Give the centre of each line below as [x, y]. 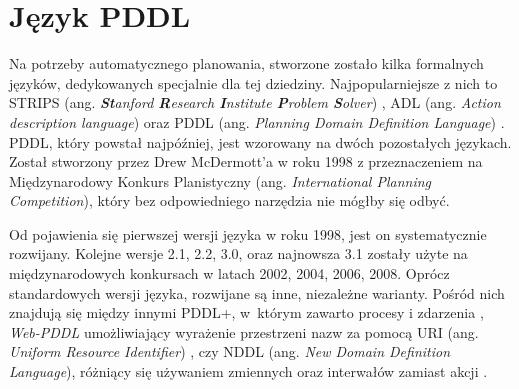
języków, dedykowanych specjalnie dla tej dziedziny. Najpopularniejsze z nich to [253, 82]
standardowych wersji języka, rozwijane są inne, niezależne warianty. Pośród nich [257, 292]
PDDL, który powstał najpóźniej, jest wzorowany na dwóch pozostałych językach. [260, 141]
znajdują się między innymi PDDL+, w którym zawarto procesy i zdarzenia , [246, 312]
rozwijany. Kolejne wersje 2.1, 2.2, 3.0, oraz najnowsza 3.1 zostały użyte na [238, 253]
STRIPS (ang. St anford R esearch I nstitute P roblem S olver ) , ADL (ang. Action [255, 102]
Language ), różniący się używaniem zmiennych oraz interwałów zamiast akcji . [248, 371]
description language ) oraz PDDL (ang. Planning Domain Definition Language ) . [257, 121]
